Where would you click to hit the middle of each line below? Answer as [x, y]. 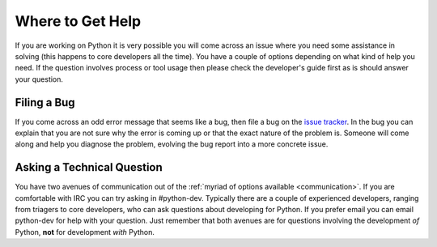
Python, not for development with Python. [85, 232]
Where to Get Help [78, 21]
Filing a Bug [45, 102]
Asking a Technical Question [89, 167]
